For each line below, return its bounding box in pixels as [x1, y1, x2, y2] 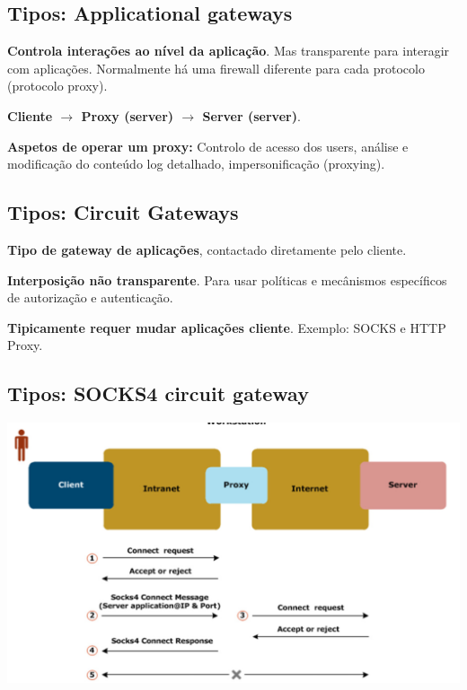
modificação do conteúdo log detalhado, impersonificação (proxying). [7, 154, 385, 173]
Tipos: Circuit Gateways [7, 198, 239, 226]
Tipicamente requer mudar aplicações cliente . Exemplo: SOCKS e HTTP [7, 318, 446, 336]
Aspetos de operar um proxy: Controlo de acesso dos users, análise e [7, 136, 409, 155]
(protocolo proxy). [7, 76, 108, 95]
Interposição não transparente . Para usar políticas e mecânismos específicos [7, 270, 447, 289]
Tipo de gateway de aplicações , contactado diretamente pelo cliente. [7, 240, 407, 258]
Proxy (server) [81, 106, 174, 125]
